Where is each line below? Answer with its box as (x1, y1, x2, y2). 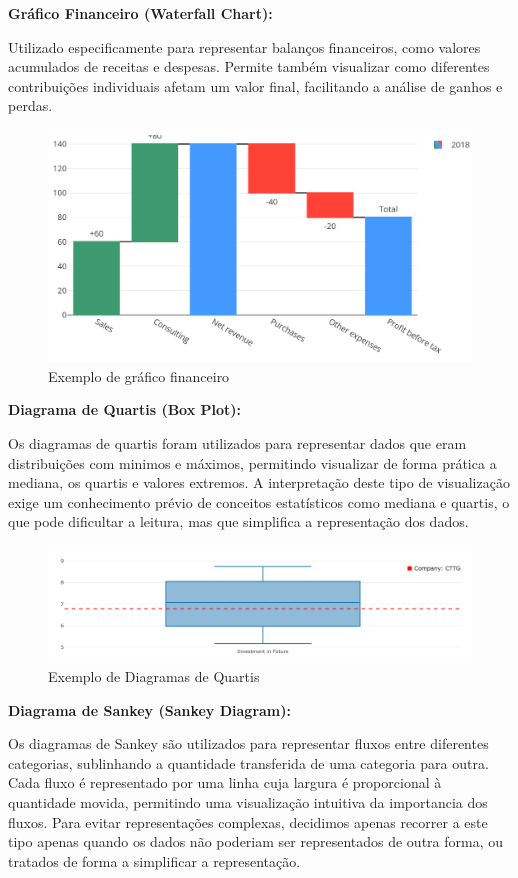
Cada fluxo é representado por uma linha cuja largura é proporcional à (8, 772, 442, 793)
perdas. (8, 95, 53, 116)
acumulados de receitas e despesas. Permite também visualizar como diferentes (8, 56, 490, 77)
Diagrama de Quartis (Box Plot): (8, 399, 242, 420)
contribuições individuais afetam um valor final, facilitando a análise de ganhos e (8, 75, 503, 96)
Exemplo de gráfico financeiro (48, 365, 230, 386)
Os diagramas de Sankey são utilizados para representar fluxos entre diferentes (8, 733, 489, 754)
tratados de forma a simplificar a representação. (8, 850, 301, 871)
